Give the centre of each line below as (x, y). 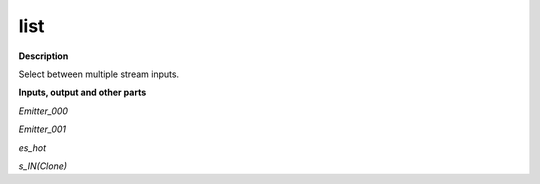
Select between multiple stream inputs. (99, 74)
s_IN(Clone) (43, 166)
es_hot (32, 147)
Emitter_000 (43, 111)
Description (43, 56)
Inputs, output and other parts (82, 92)
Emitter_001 (42, 129)
